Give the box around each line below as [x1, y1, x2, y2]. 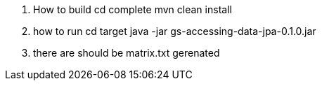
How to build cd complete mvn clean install [33, 3, 232, 15]
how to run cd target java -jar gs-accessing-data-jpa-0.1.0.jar [33, 25, 316, 37]
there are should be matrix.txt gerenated [33, 47, 220, 59]
